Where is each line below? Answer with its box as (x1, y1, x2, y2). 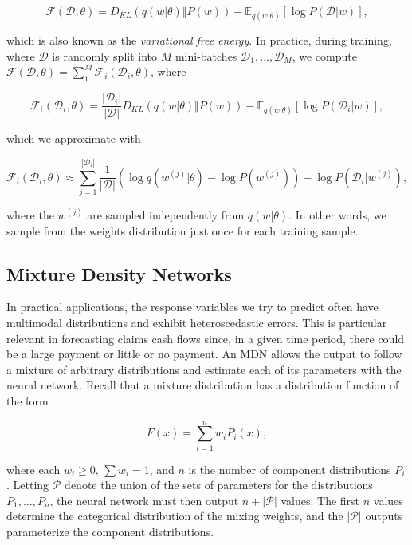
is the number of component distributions (188, 460, 391, 477)
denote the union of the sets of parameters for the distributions (65, 476, 373, 493)
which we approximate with (6, 130, 141, 147)
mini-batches (175, 47, 237, 64)
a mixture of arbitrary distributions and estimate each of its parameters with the (6, 361, 402, 377)
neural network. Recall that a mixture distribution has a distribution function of (6, 377, 399, 393)
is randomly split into (52, 47, 158, 64)
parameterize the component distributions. (6, 523, 214, 539)
